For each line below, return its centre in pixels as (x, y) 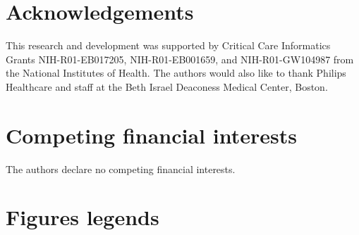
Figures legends (83, 217)
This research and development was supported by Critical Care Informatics (168, 45)
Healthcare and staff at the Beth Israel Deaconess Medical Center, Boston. (167, 86)
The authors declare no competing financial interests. (121, 169)
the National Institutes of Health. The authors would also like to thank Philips (176, 73)
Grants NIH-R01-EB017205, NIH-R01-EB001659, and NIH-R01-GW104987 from (180, 59)
